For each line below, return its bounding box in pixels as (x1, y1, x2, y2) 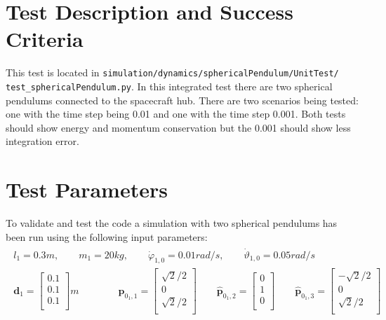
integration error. (6, 134, 79, 148)
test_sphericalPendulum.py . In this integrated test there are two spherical (6, 78, 333, 93)
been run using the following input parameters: (6, 229, 208, 244)
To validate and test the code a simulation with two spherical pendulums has (6, 216, 338, 230)
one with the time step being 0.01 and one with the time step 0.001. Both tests (6, 106, 346, 121)
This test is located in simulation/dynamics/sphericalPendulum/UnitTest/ (6, 65, 339, 80)
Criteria (6, 25, 84, 53)
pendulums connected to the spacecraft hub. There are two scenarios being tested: (6, 92, 359, 107)
